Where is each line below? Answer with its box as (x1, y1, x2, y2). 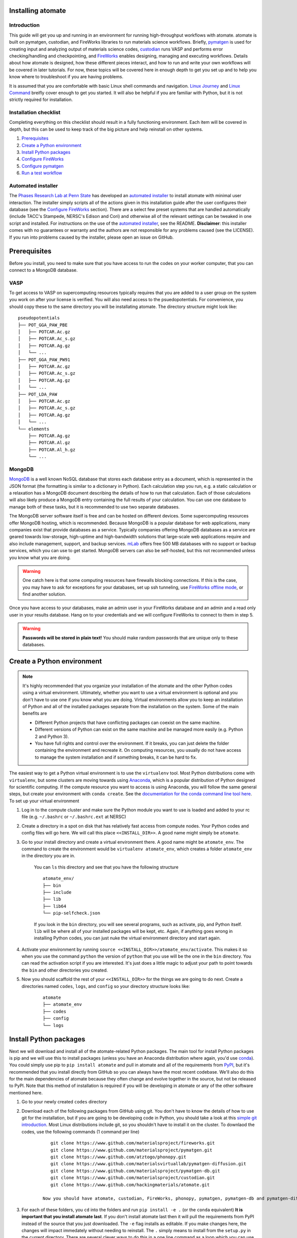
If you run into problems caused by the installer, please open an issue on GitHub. (9, 234, 174, 240)
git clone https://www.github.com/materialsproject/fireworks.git (50, 1140, 215, 1146)
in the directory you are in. (21, 853, 75, 859)
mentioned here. (9, 1089, 43, 1095)
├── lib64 (43, 903, 66, 909)
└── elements (18, 426, 49, 432)
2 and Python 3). (35, 733, 69, 739)
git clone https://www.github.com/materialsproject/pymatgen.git (50, 1147, 212, 1153)
